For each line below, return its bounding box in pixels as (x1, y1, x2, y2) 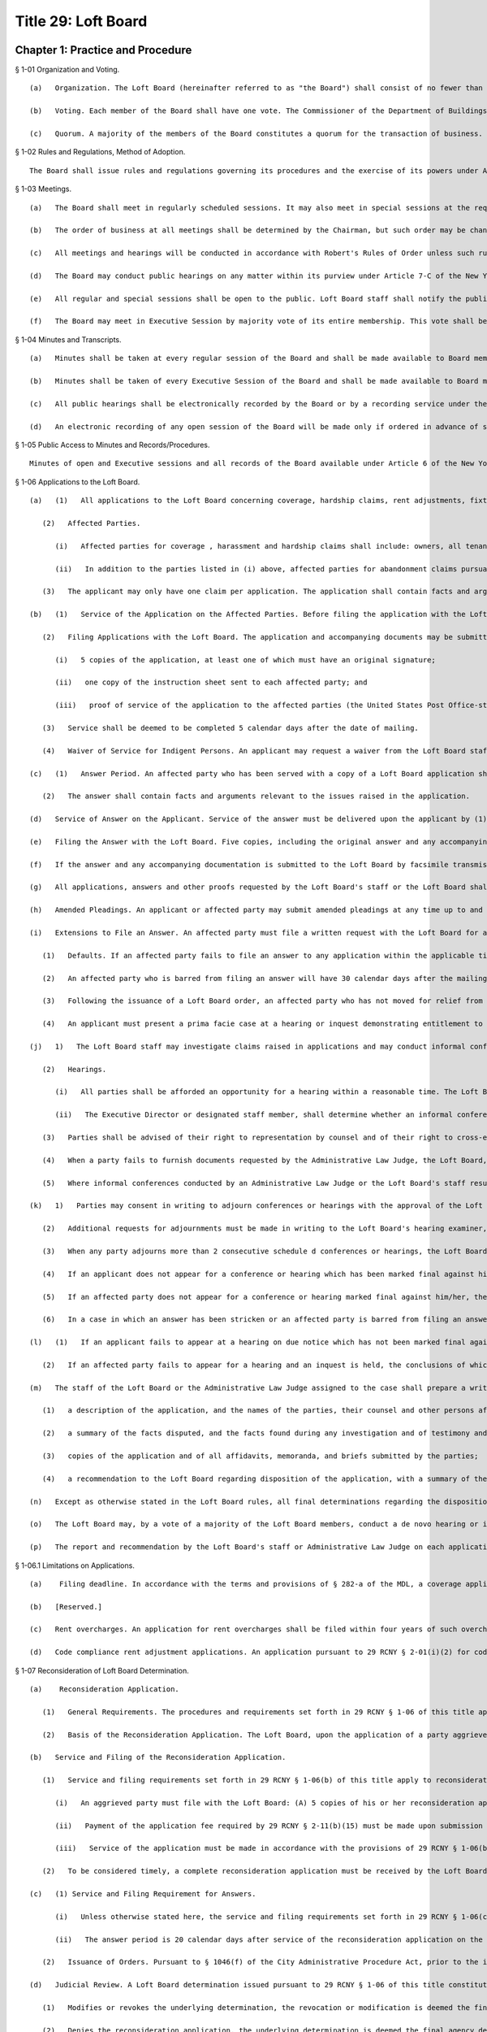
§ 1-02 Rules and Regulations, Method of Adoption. (15, 147, 186, 157)
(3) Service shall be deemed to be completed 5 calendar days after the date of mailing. (41, 723, 420, 732)
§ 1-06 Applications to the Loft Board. (15, 476, 140, 487)
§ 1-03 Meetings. (15, 184, 72, 194)
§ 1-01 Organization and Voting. (15, 65, 120, 75)
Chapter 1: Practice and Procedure (15, 43, 192, 57)
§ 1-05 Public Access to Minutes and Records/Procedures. (15, 440, 210, 449)
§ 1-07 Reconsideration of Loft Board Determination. (15, 1665, 190, 1675)
